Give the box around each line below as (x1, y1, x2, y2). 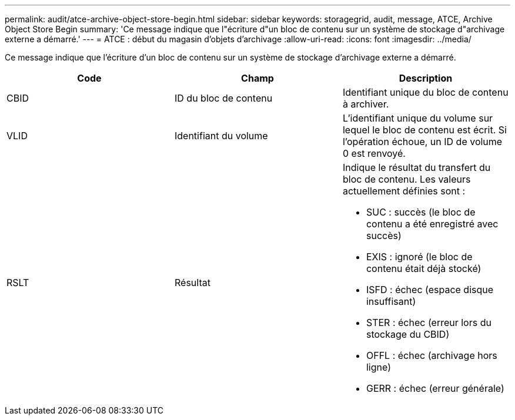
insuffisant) (366, 295, 416, 307)
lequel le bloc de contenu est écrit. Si (342, 124, 507, 136)
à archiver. (342, 98, 389, 110)
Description (399, 72, 453, 84)
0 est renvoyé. (342, 147, 406, 159)
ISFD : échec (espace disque (366, 284, 494, 295)
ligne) (366, 361, 391, 373)
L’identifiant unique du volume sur (342, 112, 493, 124)
